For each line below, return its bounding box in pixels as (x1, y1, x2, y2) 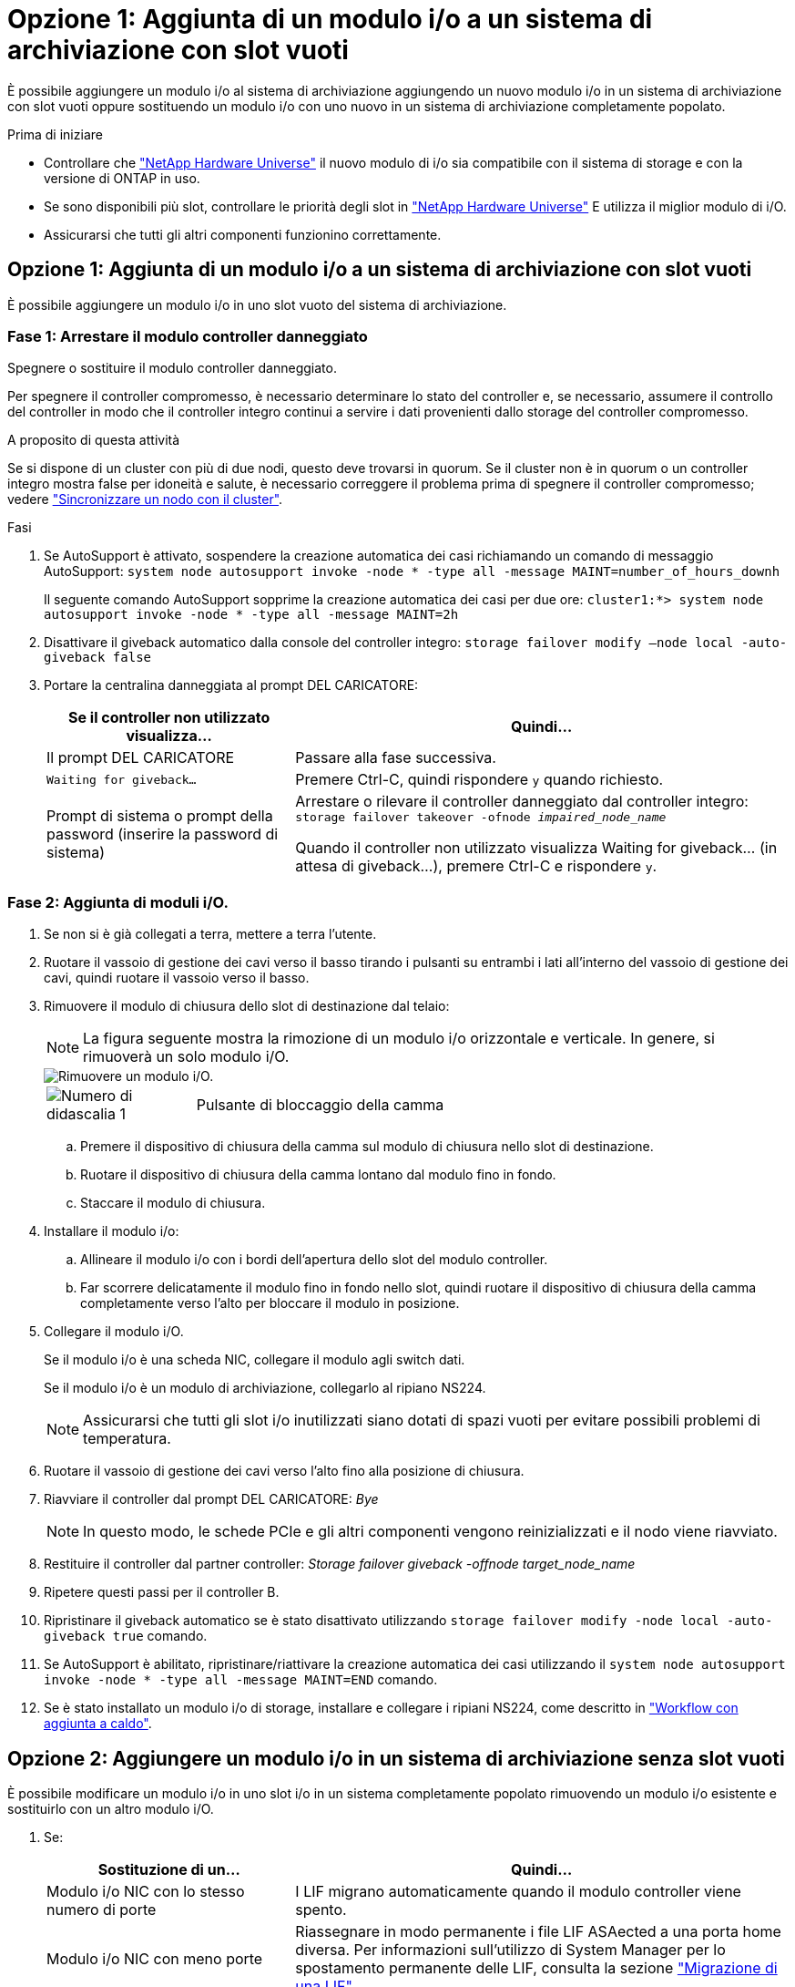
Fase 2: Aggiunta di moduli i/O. (7, 892, 229, 911)
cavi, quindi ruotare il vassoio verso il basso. (44, 970, 310, 986)
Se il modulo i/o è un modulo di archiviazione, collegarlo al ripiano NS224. (44, 1380, 486, 1396)
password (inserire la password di (46, 824, 279, 843)
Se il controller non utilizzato (68, 708, 270, 727)
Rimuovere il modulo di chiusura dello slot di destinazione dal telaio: (44, 998, 450, 1014)
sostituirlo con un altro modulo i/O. (7, 1800, 214, 1817)
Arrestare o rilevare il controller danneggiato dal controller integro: (295, 792, 749, 811)
